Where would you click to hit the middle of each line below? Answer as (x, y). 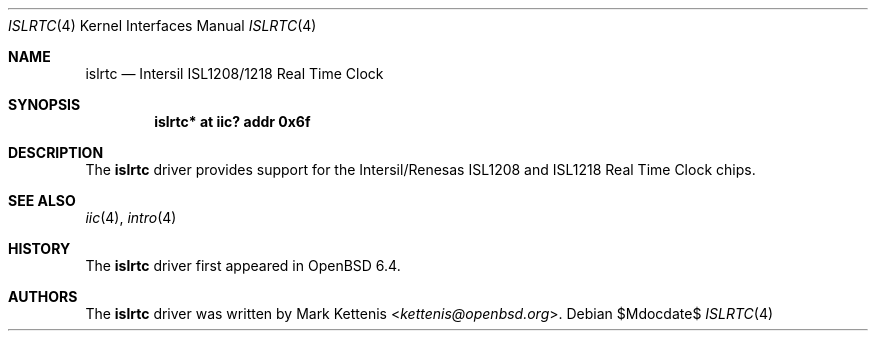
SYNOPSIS (44, 104)
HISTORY (39, 248)
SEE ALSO (42, 200)
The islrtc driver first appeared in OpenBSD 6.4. (243, 265)
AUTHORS (43, 296)
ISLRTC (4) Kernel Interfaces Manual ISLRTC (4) (162, 25)
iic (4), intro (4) (131, 217)
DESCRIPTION (56, 152)
